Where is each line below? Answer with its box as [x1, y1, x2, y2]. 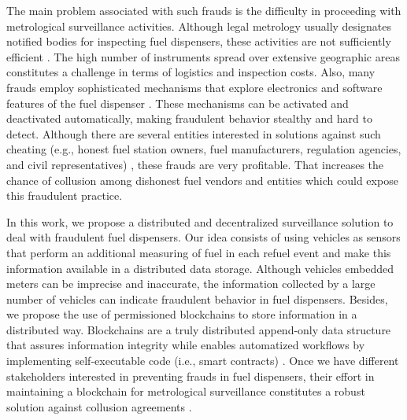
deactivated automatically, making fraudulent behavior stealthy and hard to [6, 110, 372, 127]
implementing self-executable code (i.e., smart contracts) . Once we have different [6, 352, 399, 369]
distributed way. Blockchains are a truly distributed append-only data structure [6, 321, 391, 337]
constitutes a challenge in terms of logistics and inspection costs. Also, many [6, 64, 376, 80]
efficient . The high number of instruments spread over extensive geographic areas [6, 48, 400, 64]
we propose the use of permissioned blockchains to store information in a [6, 306, 357, 322]
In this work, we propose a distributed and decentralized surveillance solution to [6, 213, 394, 230]
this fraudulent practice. [6, 187, 123, 204]
